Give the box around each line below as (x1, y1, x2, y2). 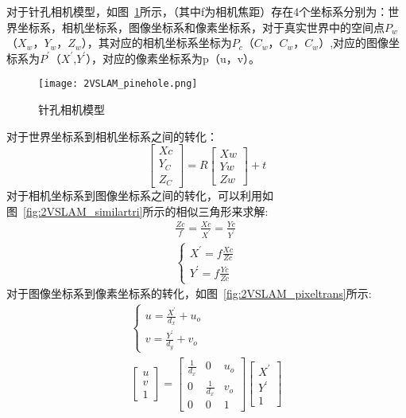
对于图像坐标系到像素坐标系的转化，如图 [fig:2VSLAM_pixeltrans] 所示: (6, 285, 372, 302)
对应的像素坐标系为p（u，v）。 (102, 49, 261, 66)
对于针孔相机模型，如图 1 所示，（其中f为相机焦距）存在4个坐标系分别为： (6, 3, 389, 19)
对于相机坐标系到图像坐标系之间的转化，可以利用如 (6, 187, 273, 204)
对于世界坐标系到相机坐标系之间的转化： (6, 127, 218, 144)
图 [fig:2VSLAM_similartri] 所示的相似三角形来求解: (6, 202, 269, 219)
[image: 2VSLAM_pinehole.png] (38, 78, 198, 90)
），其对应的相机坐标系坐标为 (81, 34, 232, 51)
